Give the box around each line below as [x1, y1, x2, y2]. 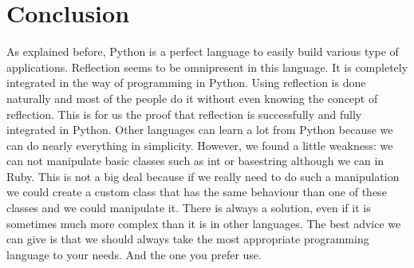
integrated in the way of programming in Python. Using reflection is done [6, 74, 366, 91]
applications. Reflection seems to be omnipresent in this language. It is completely [6, 58, 408, 75]
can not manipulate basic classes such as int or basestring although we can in [6, 152, 384, 169]
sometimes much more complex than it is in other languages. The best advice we [6, 215, 401, 231]
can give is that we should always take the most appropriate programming [6, 231, 369, 247]
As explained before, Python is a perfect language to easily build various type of [6, 43, 399, 60]
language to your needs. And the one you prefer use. [6, 246, 262, 262]
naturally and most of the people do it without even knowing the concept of [6, 89, 378, 106]
